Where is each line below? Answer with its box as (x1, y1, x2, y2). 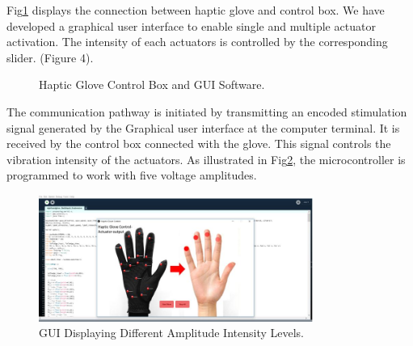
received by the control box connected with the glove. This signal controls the (6, 135, 391, 152)
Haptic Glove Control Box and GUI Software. (39, 76, 265, 93)
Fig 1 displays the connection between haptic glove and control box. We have (6, 2, 385, 18)
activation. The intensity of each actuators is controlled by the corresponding (6, 33, 388, 50)
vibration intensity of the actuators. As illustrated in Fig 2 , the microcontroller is (6, 150, 406, 167)
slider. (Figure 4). (6, 49, 94, 65)
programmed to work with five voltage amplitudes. (6, 167, 257, 184)
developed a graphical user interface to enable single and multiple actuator (6, 17, 376, 34)
